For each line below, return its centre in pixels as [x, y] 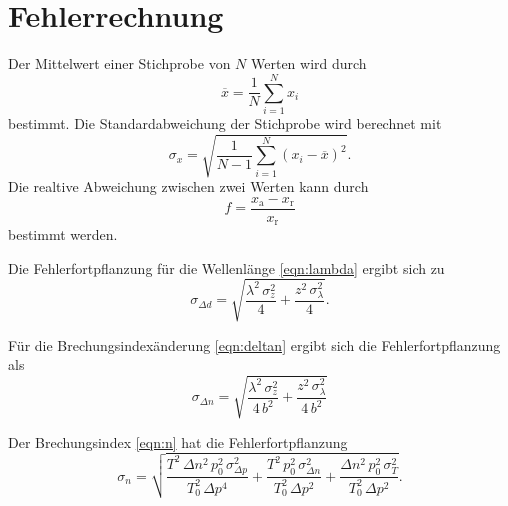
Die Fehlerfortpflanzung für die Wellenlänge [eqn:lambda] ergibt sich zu [226, 267]
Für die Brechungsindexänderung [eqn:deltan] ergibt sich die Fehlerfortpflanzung [254, 344]
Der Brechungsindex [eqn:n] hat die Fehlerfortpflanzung [178, 441]
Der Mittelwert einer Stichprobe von [119, 63]
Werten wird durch [309, 63]
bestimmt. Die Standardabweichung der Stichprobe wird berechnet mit [225, 122]
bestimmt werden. [63, 234]
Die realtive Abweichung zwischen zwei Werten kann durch [188, 185]
